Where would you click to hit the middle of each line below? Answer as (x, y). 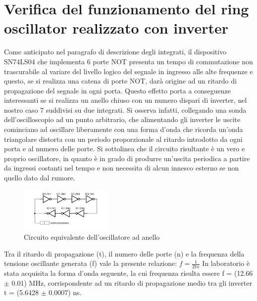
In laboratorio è (226, 263)
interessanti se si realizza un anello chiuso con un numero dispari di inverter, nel (126, 100)
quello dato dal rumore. (40, 178)
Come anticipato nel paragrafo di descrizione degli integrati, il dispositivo (115, 52)
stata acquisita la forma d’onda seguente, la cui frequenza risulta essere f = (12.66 (128, 273)
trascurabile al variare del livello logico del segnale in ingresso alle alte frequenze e (128, 71)
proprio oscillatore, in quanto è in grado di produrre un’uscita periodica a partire (127, 158)
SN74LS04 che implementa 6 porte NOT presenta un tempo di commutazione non (128, 61)
